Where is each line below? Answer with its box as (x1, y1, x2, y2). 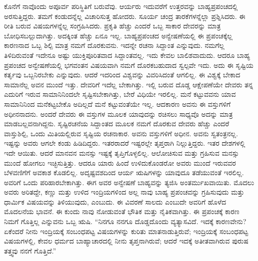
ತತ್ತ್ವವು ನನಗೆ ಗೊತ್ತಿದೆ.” (4, 245, 56, 256)
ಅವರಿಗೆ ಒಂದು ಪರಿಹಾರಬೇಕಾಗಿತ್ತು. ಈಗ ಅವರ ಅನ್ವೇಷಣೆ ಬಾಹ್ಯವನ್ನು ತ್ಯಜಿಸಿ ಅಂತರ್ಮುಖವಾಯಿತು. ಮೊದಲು (4, 177, 255, 187)
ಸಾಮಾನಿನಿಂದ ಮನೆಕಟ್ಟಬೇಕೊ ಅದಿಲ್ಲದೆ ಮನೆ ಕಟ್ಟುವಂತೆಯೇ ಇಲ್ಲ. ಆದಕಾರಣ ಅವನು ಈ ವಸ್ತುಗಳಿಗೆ (4, 98, 231, 109)
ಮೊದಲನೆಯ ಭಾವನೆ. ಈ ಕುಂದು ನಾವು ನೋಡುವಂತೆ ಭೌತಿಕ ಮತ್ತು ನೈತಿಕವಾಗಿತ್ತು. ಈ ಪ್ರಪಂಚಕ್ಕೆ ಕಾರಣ (4, 206, 240, 217)
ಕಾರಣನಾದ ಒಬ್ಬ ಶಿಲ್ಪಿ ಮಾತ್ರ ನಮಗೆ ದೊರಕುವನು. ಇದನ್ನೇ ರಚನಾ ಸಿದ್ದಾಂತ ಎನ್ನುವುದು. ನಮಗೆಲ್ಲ (4, 40, 225, 50)
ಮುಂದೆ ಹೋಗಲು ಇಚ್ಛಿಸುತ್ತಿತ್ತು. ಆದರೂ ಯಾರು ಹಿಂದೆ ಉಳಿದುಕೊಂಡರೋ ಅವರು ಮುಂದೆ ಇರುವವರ (4, 157, 236, 168)
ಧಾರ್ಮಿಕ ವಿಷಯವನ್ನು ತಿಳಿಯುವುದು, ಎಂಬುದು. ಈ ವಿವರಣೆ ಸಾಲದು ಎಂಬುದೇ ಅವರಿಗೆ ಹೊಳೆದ (4, 196, 226, 207)
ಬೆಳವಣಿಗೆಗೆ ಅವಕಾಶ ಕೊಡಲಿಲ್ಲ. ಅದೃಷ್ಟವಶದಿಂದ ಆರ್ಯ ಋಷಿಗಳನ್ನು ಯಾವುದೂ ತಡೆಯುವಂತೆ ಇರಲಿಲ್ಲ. (4, 167, 244, 178)
